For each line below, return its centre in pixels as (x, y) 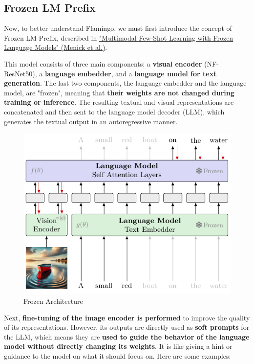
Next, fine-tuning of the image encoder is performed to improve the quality (127, 317)
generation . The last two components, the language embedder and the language (125, 83)
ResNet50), (21, 73)
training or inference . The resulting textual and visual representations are (119, 102)
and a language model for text (166, 73)
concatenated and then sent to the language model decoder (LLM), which (114, 111)
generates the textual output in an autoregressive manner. (91, 121)
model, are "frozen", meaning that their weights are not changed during (119, 92)
